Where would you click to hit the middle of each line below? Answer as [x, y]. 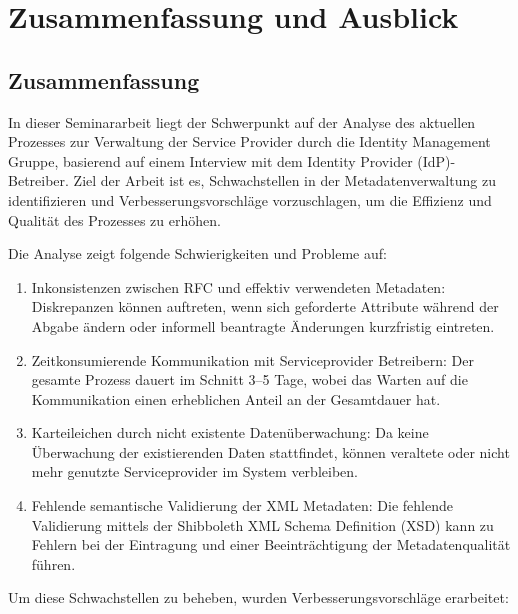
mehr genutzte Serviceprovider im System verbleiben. [194, 471]
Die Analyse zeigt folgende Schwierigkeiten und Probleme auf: [197, 253]
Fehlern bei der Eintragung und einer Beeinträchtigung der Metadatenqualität [271, 544]
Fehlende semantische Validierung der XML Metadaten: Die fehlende [242, 505]
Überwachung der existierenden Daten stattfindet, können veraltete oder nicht [270, 451]
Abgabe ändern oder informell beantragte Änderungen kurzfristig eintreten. [263, 325]
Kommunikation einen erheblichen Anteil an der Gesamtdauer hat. [236, 398]
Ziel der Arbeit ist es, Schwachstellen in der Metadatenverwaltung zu [284, 180]
